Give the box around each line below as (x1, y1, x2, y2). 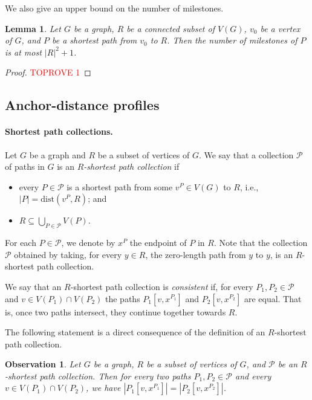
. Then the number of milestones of (167, 34, 297, 47)
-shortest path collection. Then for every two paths (5, 369, 191, 382)
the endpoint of (129, 236, 187, 249)
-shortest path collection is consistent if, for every (70, 280, 253, 292)
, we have (86, 381, 121, 394)
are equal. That (244, 292, 302, 305)
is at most (5, 45, 42, 58)
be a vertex (260, 22, 301, 34)
